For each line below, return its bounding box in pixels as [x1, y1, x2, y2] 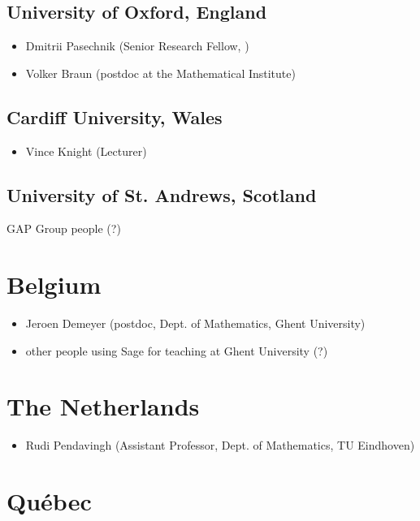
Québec [6, 484, 92, 518]
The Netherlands [6, 390, 200, 423]
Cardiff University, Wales [6, 104, 223, 129]
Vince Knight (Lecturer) [25, 142, 147, 159]
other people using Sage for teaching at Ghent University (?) [25, 342, 328, 359]
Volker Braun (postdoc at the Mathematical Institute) [25, 64, 296, 81]
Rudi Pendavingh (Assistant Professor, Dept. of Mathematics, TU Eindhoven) [25, 437, 415, 454]
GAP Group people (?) [6, 220, 121, 237]
